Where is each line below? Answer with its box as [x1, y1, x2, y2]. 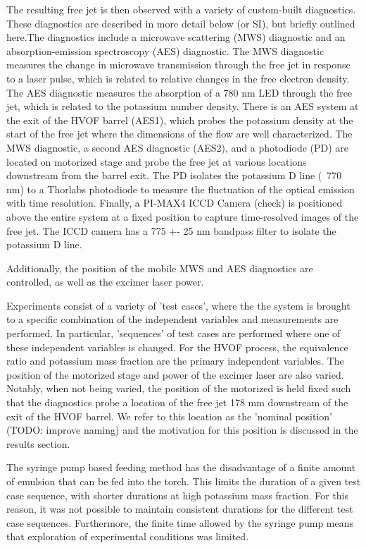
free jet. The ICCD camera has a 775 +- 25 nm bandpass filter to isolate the [6, 223, 336, 238]
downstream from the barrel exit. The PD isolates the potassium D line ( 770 [6, 168, 342, 183]
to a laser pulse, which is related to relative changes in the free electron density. [6, 71, 350, 85]
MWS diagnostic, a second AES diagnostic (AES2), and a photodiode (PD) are [6, 140, 349, 154]
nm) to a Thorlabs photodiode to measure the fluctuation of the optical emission [6, 181, 355, 196]
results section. [6, 436, 70, 451]
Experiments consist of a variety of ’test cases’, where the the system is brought [6, 298, 351, 312]
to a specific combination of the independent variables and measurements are [6, 312, 339, 327]
